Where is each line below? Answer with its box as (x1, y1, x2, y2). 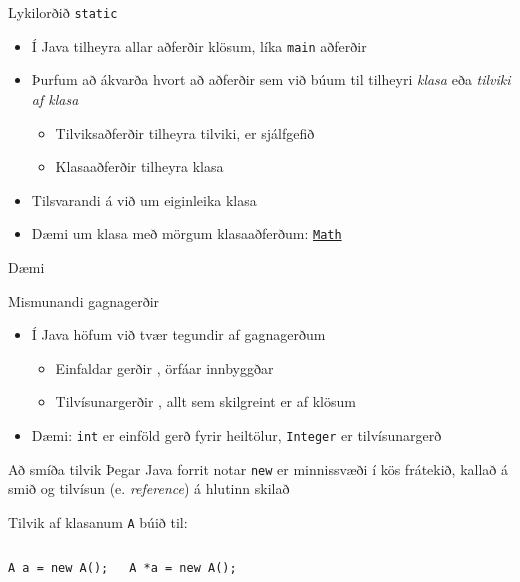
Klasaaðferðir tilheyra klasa (55, 156, 224, 177)
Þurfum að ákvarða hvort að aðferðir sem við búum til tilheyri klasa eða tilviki (31, 69, 511, 90)
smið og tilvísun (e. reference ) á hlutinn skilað (8, 478, 290, 499)
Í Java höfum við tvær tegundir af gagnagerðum (31, 324, 326, 345)
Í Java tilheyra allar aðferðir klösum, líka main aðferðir (31, 35, 367, 56)
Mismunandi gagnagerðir (8, 290, 160, 311)
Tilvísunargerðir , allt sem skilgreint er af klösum (55, 391, 356, 412)
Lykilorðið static (8, 2, 118, 22)
